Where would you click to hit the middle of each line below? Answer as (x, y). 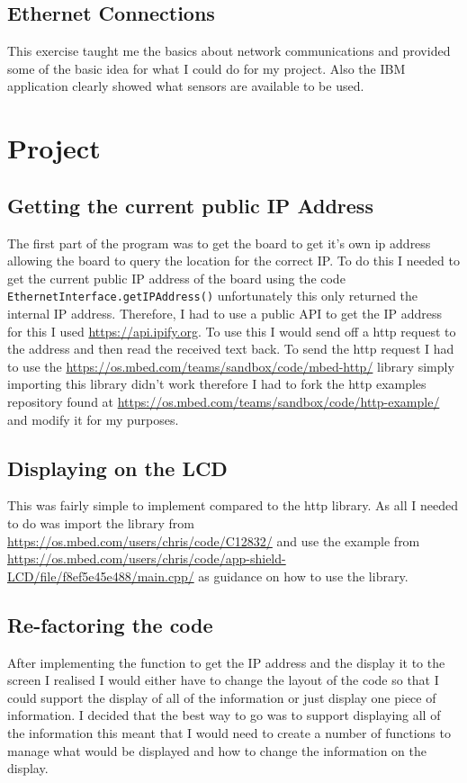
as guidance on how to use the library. (303, 576)
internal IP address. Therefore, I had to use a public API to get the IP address (225, 313)
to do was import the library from (101, 522)
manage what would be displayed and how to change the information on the (217, 750)
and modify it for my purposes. (93, 419)
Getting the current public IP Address (190, 205)
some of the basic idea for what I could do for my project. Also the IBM (207, 68)
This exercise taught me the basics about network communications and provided (229, 51)
